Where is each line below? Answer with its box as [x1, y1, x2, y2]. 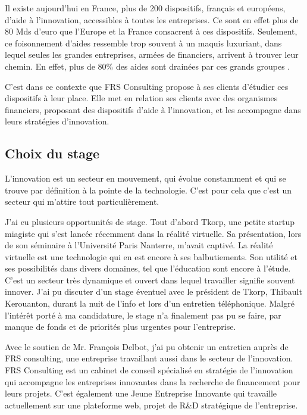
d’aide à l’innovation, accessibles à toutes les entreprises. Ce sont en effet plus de [5, 13, 299, 26]
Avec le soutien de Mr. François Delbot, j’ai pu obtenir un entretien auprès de [5, 340, 289, 352]
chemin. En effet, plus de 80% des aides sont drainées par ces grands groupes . [5, 60, 290, 72]
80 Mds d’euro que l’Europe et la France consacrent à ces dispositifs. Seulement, [5, 25, 297, 38]
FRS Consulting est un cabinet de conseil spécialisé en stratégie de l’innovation [5, 364, 293, 376]
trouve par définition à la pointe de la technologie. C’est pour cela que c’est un [5, 183, 292, 196]
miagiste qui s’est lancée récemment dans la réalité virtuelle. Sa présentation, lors [5, 227, 302, 239]
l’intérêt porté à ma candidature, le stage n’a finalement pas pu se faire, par [5, 308, 281, 321]
